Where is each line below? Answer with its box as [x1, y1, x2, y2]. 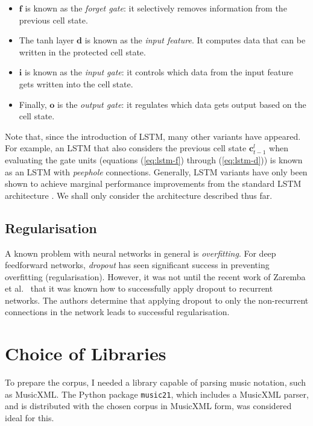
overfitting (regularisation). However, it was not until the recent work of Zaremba [5, 270, 306, 283]
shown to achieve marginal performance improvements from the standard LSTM [5, 177, 302, 190]
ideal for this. [5, 412, 54, 424]
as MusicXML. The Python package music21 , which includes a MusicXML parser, [5, 387, 309, 400]
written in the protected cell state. [19, 45, 146, 58]
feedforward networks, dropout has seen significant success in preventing [5, 258, 270, 271]
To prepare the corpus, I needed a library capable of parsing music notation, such [5, 376, 306, 389]
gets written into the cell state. [19, 77, 133, 90]
